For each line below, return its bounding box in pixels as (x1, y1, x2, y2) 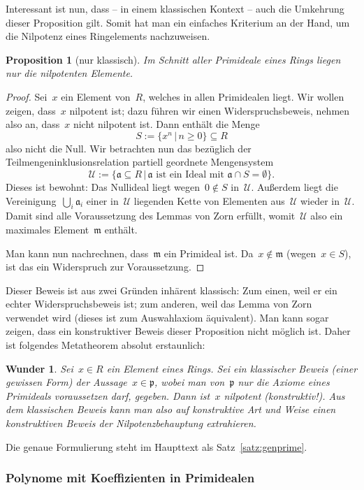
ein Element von (61, 89, 131, 103)
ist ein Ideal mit (156, 169, 224, 180)
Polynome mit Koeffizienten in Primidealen (6, 469, 255, 487)
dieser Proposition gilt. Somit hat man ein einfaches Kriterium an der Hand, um (6, 15, 350, 29)
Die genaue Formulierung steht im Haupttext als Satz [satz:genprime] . (6, 439, 307, 454)
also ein (310, 208, 343, 223)
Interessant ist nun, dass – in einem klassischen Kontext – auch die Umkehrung (6, 1, 344, 15)
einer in (86, 193, 119, 208)
